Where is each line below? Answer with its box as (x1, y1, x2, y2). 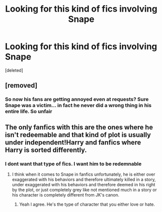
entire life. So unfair (5, 108, 52, 115)
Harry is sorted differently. (5, 146, 87, 154)
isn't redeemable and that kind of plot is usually (5, 130, 151, 139)
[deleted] (5, 67, 23, 73)
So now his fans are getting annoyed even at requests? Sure (5, 96, 149, 103)
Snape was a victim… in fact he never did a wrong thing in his (5, 102, 152, 109)
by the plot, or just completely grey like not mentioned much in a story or (12, 187, 157, 193)
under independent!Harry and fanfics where (5, 138, 141, 147)
